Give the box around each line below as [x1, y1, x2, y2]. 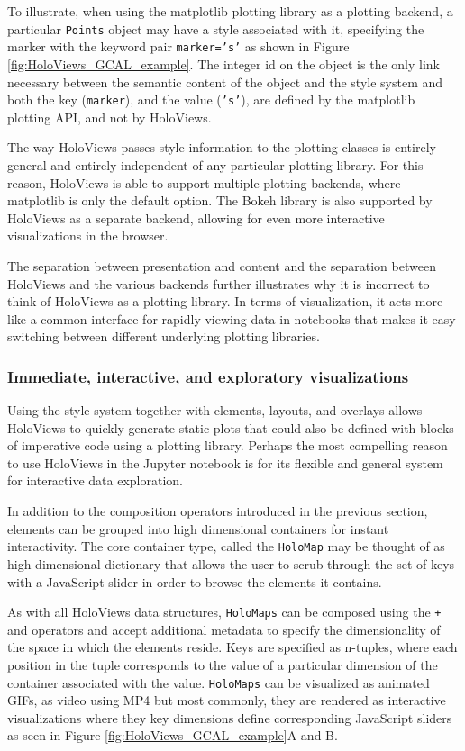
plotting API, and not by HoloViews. [7, 107, 212, 126]
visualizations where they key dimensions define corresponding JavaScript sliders [7, 708, 452, 727]
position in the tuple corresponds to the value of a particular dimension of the [7, 655, 438, 674]
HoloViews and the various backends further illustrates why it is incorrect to [7, 274, 430, 293]
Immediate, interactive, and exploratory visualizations [7, 365, 409, 387]
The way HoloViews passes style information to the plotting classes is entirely [7, 138, 436, 157]
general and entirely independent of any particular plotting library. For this [7, 155, 424, 174]
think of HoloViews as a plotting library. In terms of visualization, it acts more [7, 292, 443, 311]
